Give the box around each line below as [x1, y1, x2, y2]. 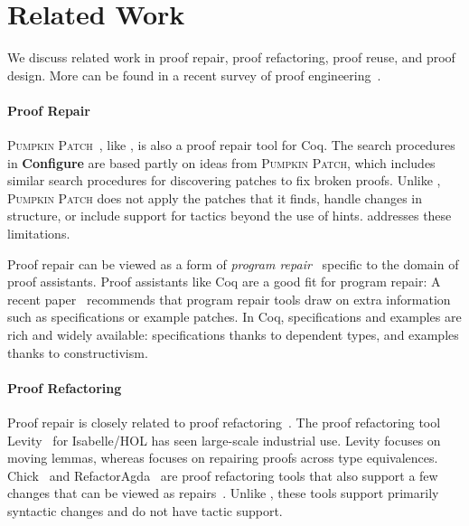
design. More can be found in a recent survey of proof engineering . [7, 65, 381, 84]
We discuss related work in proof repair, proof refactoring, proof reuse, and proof [7, 48, 455, 67]
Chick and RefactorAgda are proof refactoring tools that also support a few [7, 465, 438, 484]
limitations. [7, 224, 70, 243]
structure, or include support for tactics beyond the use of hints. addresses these [7, 206, 452, 225]
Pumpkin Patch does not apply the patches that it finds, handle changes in [7, 188, 423, 207]
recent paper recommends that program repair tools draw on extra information [7, 289, 451, 308]
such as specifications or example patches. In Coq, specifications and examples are [7, 307, 462, 326]
